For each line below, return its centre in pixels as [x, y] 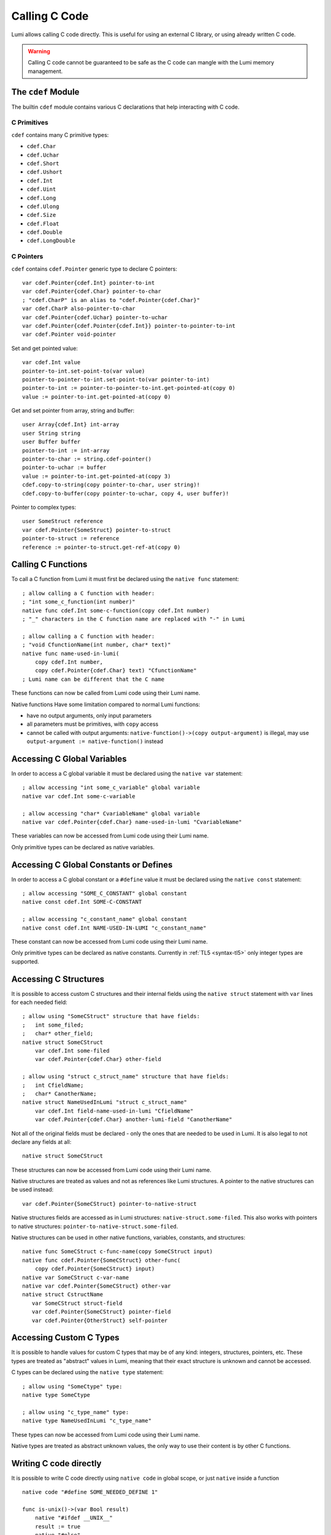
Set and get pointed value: [44, 348]
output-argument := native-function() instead [95, 741]
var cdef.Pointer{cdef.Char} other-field [98, 1059]
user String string [51, 433]
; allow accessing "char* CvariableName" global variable [111, 813]
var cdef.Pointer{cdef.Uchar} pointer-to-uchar [95, 317]
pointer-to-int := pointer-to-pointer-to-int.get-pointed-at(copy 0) [129, 388]
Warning [39, 51]
